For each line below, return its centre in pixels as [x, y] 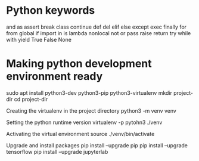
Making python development [79, 64]
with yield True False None [39, 39]
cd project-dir [31, 99]
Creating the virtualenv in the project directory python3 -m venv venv [91, 110]
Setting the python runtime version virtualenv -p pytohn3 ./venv [84, 122]
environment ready [55, 77]
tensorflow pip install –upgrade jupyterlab [57, 151]
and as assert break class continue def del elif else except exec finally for [96, 27]
